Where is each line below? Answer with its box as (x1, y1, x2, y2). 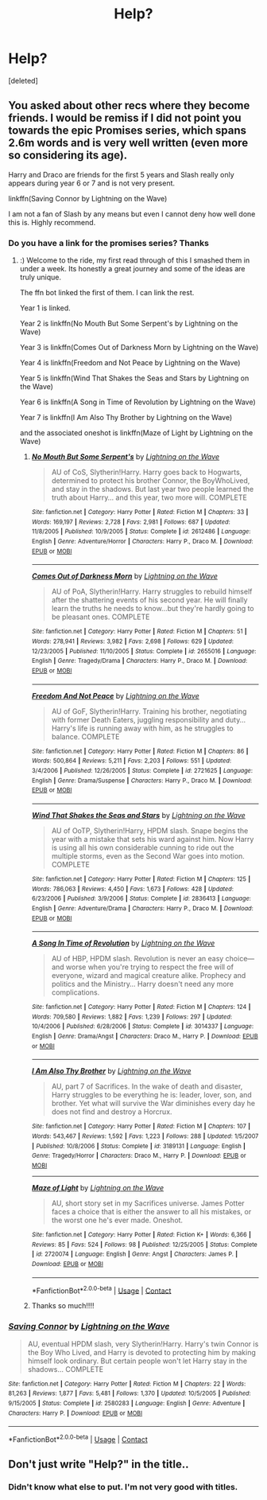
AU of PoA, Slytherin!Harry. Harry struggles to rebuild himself (51, 586, 253, 597)
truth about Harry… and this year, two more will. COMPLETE (51, 493, 248, 502)
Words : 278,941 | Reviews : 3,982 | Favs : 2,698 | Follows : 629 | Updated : (31, 637, 234, 645)
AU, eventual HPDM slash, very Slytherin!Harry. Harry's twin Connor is (27, 1338, 259, 1349)
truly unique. (19, 272, 62, 282)
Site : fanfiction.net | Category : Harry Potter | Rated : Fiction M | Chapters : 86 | (31, 747, 249, 755)
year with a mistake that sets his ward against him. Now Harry (51, 834, 254, 844)
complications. (51, 988, 100, 997)
